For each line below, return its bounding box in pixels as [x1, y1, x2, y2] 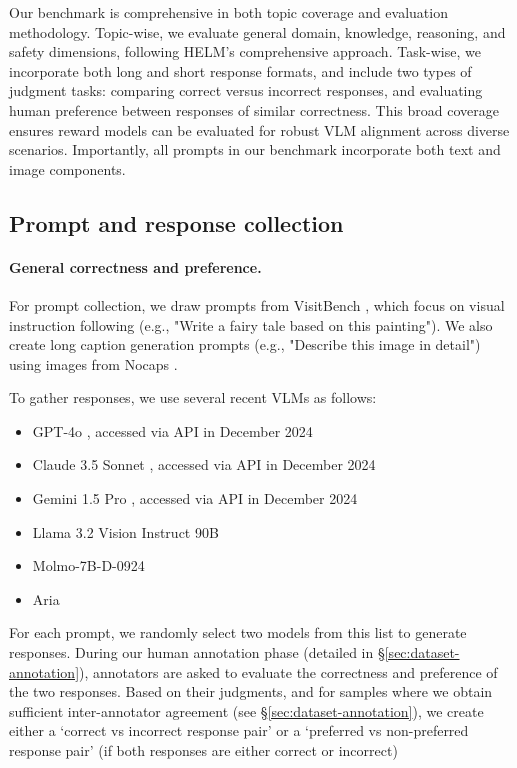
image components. [9, 158, 126, 179]
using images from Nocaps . [9, 353, 178, 374]
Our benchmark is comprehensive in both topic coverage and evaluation [9, 2, 448, 22]
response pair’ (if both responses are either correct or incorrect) [9, 740, 398, 761]
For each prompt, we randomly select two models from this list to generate [9, 622, 467, 643]
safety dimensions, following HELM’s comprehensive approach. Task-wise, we [9, 41, 481, 62]
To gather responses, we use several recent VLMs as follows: [9, 387, 377, 408]
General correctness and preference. [9, 256, 262, 277]
